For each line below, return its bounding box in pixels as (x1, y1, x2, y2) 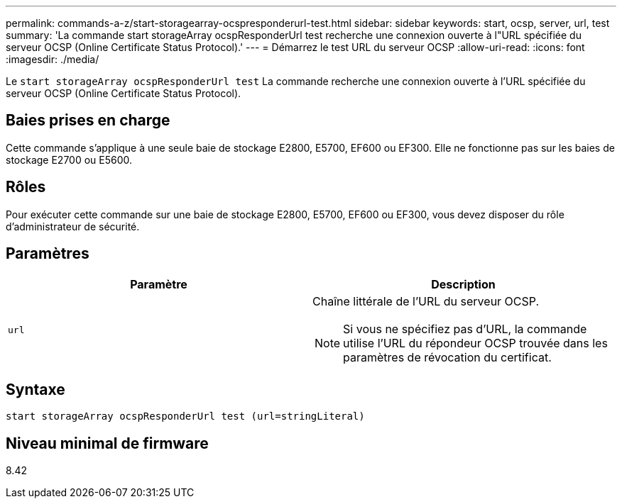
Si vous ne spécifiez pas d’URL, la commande (343, 321, 587, 336)
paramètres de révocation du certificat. (343, 349, 552, 364)
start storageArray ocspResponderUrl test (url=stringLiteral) (6, 410, 365, 422)
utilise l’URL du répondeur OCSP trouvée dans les (343, 335, 608, 350)
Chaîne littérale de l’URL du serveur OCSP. (312, 293, 540, 308)
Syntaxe (6, 380, 65, 398)
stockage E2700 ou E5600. (6, 153, 133, 166)
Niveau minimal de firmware (6, 434, 209, 452)
